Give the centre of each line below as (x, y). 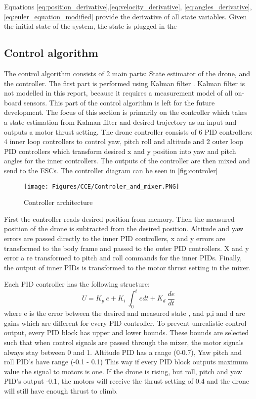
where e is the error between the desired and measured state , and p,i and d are (125, 313)
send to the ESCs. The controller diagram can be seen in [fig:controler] (111, 170)
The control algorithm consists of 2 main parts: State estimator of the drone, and (127, 73)
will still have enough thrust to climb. (61, 390)
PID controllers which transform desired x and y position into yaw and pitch (120, 151)
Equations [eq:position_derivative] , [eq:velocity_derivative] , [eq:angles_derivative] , (128, 6)
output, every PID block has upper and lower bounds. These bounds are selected (127, 332)
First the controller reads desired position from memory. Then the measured (119, 219)
